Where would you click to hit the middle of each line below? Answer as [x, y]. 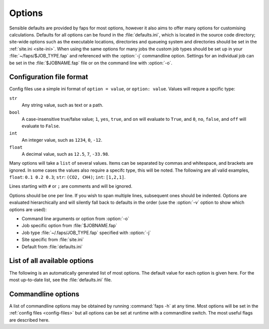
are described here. [29, 320]
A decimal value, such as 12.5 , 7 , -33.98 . [66, 154]
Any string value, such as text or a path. [63, 105]
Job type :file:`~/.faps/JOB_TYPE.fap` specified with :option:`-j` [86, 233]
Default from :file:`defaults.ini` [52, 247]
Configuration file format [49, 77]
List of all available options [52, 261]
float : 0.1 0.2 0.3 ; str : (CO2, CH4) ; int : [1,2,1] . [67, 177]
